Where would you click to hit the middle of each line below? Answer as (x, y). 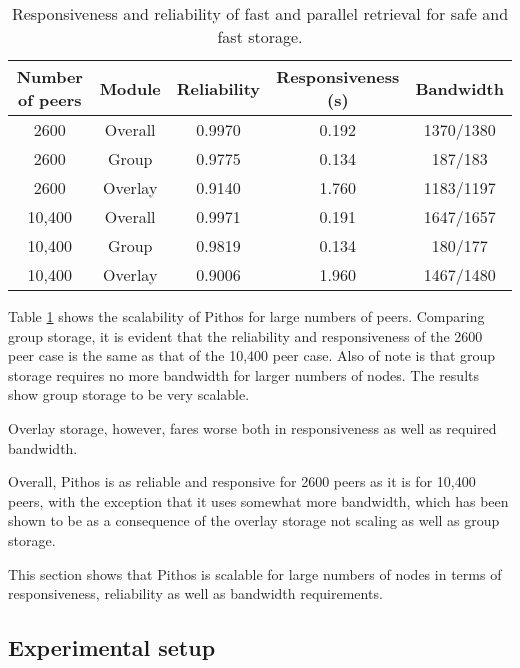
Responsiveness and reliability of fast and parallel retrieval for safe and (260, 13)
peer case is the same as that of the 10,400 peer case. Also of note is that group (252, 355)
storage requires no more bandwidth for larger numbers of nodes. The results (243, 374)
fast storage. (260, 36)
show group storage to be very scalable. (129, 394)
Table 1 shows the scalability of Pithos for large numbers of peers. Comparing (246, 316)
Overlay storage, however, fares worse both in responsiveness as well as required (252, 427)
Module (130, 88)
